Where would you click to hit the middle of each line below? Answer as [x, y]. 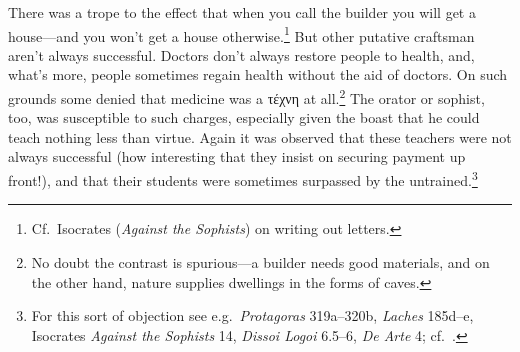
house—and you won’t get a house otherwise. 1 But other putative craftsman [241, 34]
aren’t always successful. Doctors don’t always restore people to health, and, [241, 54]
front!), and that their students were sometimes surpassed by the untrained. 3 [243, 178]
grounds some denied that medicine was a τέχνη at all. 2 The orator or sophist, [246, 96]
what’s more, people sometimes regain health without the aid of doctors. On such [258, 74]
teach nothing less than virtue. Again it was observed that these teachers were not [260, 136]
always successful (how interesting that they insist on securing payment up [237, 156]
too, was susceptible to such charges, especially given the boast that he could [244, 117]
